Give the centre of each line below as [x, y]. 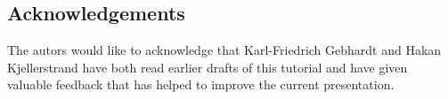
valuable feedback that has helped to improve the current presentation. [201, 84]
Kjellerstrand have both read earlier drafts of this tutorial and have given [208, 67]
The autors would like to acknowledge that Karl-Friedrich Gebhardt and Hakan [224, 50]
